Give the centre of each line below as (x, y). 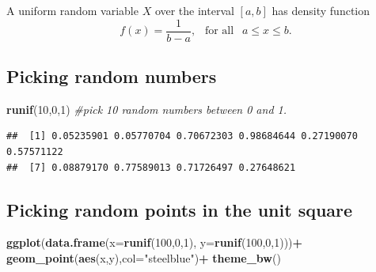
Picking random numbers (112, 76)
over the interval (194, 10)
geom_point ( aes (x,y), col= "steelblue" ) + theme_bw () (144, 258)
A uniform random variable (72, 10)
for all (219, 31)
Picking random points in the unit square (180, 209)
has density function (321, 10)
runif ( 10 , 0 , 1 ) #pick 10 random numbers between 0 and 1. (147, 109)
